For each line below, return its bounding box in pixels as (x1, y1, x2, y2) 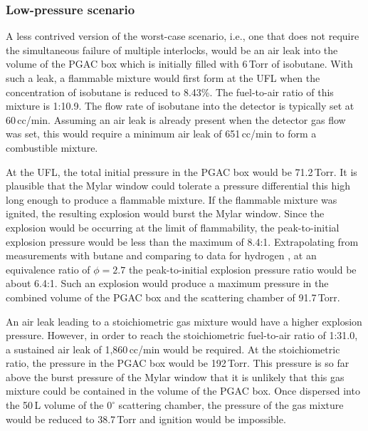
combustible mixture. (6, 140, 98, 155)
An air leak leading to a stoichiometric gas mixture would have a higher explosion (6, 313, 362, 328)
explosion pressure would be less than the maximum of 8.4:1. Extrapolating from (6, 234, 359, 249)
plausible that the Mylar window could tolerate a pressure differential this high (6, 178, 350, 193)
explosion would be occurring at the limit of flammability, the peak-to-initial (6, 219, 340, 234)
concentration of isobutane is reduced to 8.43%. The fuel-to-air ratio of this (6, 84, 334, 99)
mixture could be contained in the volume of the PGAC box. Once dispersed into (6, 383, 360, 398)
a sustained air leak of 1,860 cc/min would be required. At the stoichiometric (6, 341, 340, 356)
